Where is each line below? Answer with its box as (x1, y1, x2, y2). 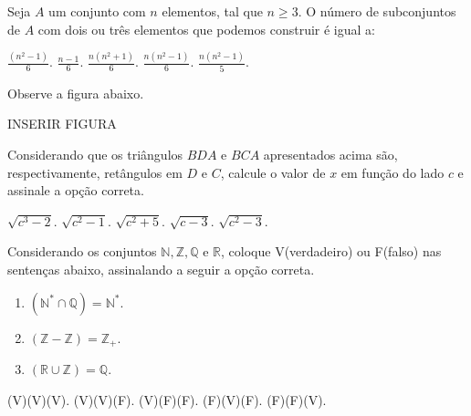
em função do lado (340, 162, 445, 182)
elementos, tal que (162, 2, 263, 20)
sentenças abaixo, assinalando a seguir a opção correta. (7, 259, 315, 278)
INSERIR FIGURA (7, 114, 117, 133)
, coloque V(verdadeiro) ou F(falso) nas (221, 242, 442, 261)
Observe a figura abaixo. (7, 83, 144, 102)
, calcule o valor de (220, 162, 326, 182)
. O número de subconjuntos (298, 2, 456, 20)
